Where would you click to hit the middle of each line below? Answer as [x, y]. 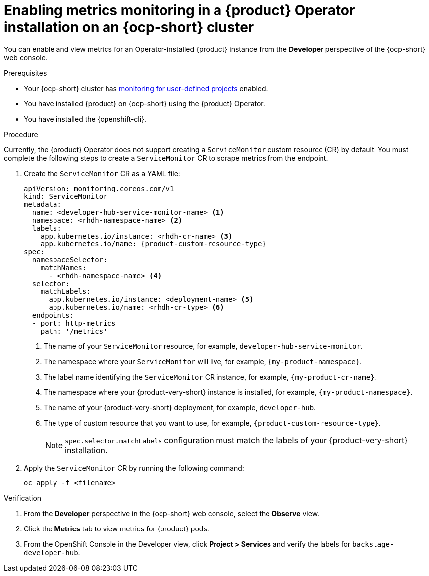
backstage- [373, 544]
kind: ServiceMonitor [66, 196]
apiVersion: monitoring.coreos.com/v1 [99, 188]
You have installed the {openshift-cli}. [85, 119]
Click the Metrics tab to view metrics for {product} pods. [116, 528]
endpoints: [53, 315]
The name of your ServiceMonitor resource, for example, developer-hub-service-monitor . [203, 346]
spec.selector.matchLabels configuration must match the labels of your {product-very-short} [237, 440]
